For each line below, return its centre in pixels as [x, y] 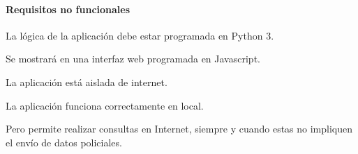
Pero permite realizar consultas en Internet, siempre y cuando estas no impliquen [179, 129]
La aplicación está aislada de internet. [87, 82]
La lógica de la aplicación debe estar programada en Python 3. [140, 35]
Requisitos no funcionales [68, 9]
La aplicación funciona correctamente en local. [105, 105]
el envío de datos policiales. [64, 142]
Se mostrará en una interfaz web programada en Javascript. [133, 59]
